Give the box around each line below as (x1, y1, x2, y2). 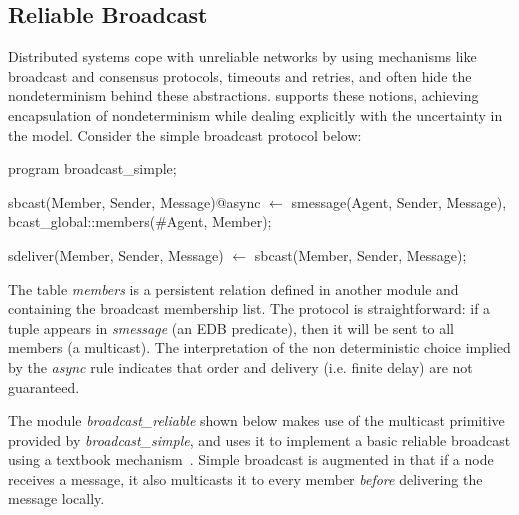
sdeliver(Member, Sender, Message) (8, 244, 224, 265)
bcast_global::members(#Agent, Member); (8, 211, 272, 232)
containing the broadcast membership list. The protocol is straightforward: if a (8, 298, 491, 319)
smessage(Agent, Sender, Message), (291, 191, 507, 212)
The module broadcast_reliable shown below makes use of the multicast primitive (8, 410, 505, 431)
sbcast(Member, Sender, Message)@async (8, 191, 261, 212)
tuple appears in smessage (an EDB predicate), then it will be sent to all (8, 317, 454, 338)
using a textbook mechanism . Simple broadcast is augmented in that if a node (8, 449, 494, 470)
